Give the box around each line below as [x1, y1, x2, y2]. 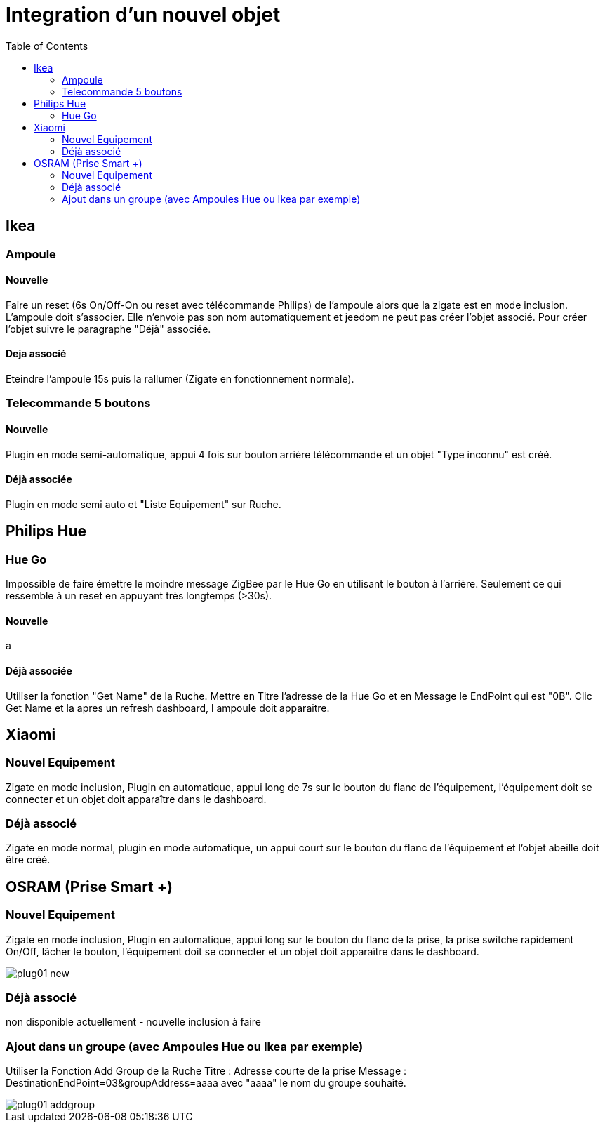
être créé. [6, 854, 51, 866]
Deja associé [6, 347, 67, 360]
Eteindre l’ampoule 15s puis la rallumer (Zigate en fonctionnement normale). [6, 373, 354, 385]
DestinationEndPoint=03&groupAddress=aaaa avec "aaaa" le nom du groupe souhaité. [6, 1077, 406, 1089]
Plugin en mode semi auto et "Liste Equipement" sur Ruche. [6, 498, 281, 510]
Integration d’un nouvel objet [6, 3, 281, 27]
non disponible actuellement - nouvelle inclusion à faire [6, 1016, 261, 1028]
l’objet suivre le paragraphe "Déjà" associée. [6, 322, 211, 335]
